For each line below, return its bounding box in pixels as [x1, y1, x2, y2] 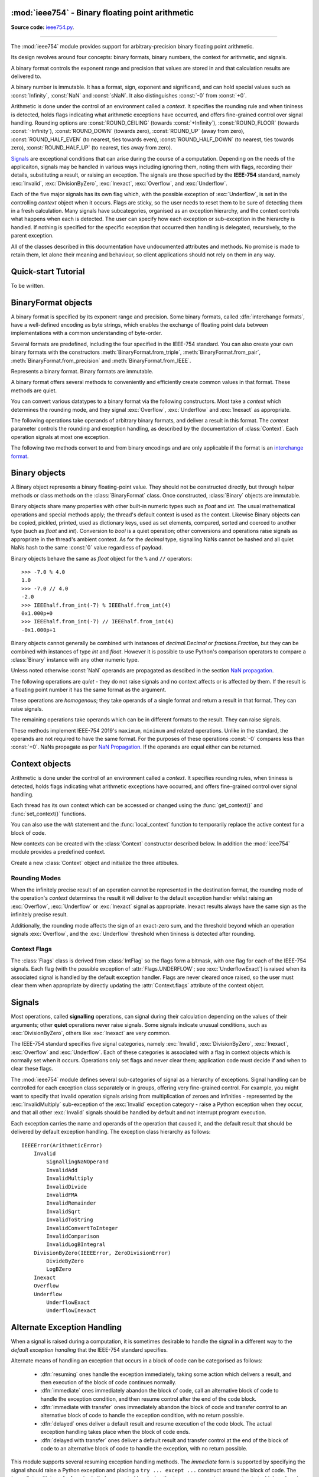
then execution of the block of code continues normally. [40, 1378, 177, 1385]
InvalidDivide [46, 1183, 87, 1190]
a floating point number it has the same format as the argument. [11, 686, 167, 694]
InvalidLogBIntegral [46, 1241, 106, 1248]
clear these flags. [11, 1065, 53, 1072]
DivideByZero [46, 1258, 84, 1264]
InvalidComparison [46, 1232, 100, 1239]
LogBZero [46, 1266, 71, 1273]
